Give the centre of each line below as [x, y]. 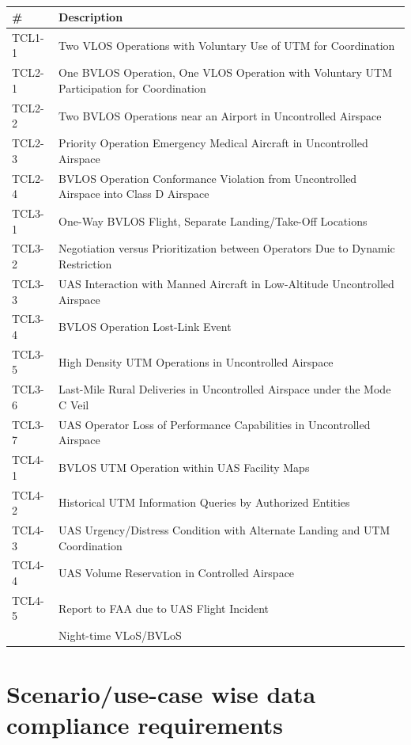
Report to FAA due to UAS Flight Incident [164, 608]
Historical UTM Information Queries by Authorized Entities [204, 502]
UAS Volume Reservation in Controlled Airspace [177, 573]
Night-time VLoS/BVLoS [120, 635]
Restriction [85, 264]
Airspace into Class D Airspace [134, 194]
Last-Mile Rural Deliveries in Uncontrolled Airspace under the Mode [225, 389]
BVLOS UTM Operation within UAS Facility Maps [184, 467]
